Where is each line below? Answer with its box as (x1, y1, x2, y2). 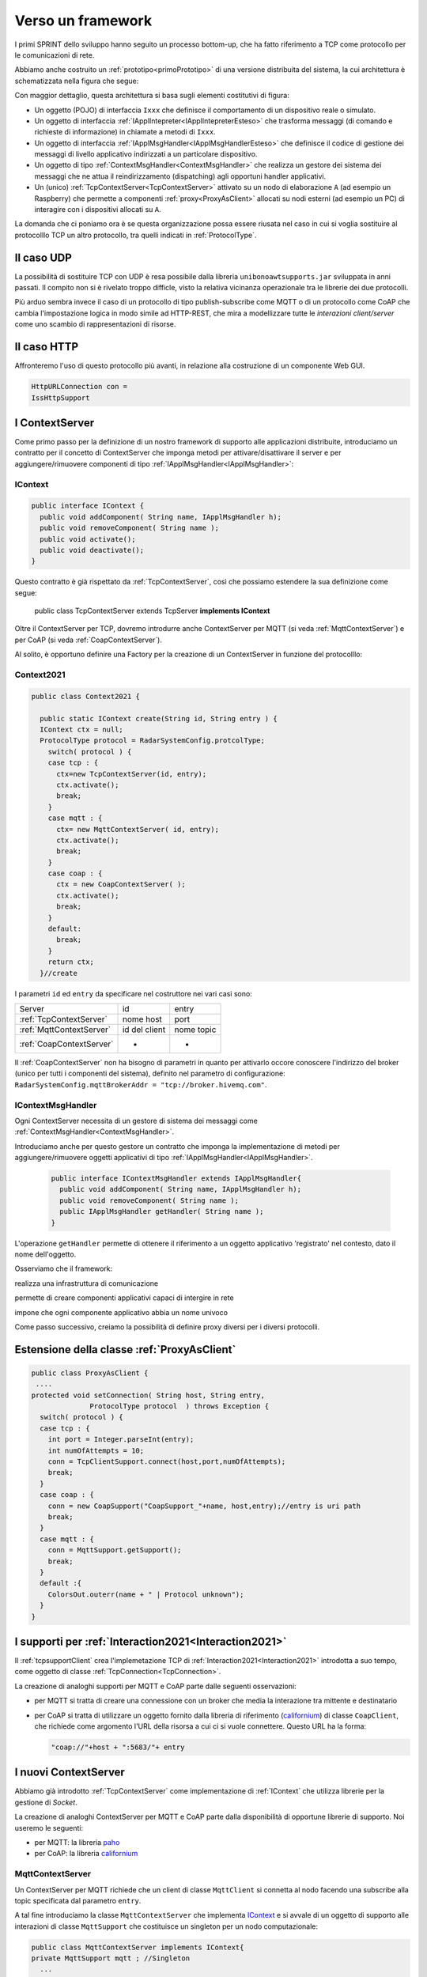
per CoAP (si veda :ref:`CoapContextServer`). (14, 635, 162, 645)
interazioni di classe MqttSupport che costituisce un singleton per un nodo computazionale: (14, 1922, 319, 1931)
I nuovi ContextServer (14, 1766, 126, 1779)
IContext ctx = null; (40, 724, 124, 734)
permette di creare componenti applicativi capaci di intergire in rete (14, 1293, 234, 1302)
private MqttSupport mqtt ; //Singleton (31, 1954, 190, 1963)
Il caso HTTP (14, 340, 79, 353)
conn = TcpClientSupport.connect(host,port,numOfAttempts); (47, 1457, 286, 1466)
